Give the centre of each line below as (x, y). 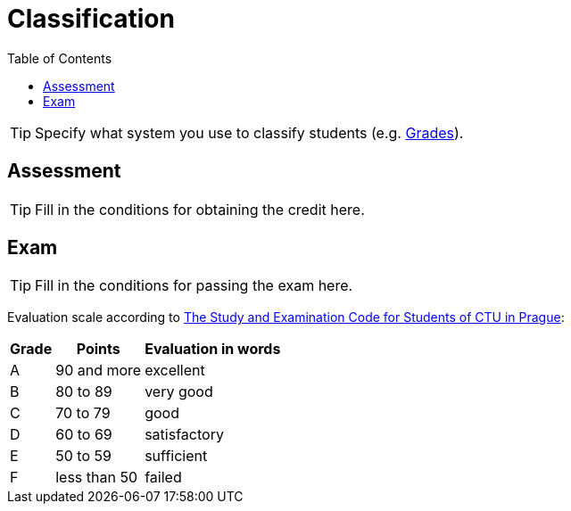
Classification (91, 19)
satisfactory (184, 435)
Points (98, 349)
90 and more (99, 371)
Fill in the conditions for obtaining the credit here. (200, 209)
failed (163, 478)
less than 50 (97, 478)
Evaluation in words (213, 349)
